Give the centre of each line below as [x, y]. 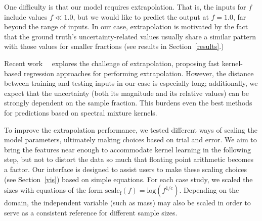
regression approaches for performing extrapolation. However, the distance [139, 73]
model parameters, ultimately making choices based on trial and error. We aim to [130, 140]
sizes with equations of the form [54, 190]
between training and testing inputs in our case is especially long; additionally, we [131, 83]
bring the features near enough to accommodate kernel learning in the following [127, 149]
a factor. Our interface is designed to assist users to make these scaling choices [125, 169]
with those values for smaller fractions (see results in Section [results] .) [114, 46]
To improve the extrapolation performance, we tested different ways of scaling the [131, 129]
